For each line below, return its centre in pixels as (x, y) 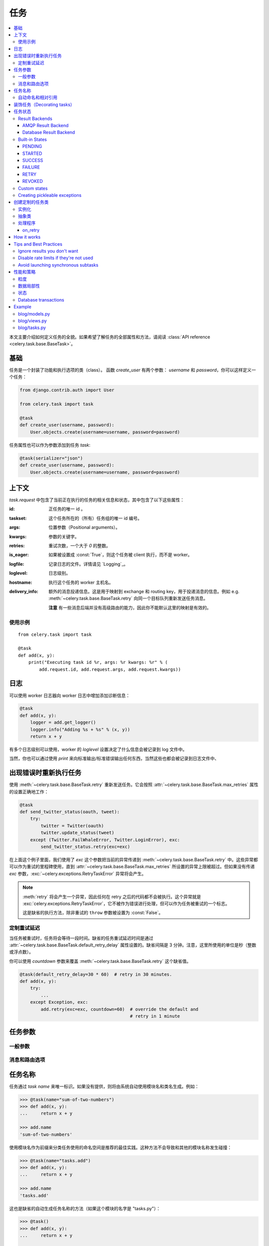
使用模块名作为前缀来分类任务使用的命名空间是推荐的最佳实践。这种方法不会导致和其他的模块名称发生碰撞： (120, 1147)
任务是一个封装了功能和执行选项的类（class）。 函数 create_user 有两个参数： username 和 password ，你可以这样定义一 (133, 370)
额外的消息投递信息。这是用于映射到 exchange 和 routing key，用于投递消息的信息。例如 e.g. (144, 591)
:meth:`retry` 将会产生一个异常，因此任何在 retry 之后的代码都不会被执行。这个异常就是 (112, 897)
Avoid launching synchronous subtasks (58, 265)
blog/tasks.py (32, 328)
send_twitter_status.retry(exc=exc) (85, 847)
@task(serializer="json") (51, 458)
